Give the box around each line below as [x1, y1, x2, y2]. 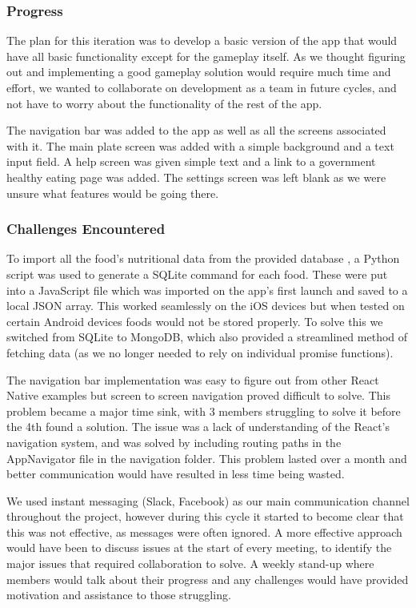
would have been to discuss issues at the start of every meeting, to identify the [6, 539, 392, 556]
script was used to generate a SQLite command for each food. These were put [6, 265, 388, 282]
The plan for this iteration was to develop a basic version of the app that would [6, 32, 398, 49]
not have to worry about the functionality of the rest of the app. [6, 95, 322, 111]
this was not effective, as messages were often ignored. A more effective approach [6, 523, 402, 540]
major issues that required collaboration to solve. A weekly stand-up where [6, 555, 374, 572]
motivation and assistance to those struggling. [6, 586, 231, 603]
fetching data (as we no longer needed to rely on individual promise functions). [6, 344, 394, 360]
